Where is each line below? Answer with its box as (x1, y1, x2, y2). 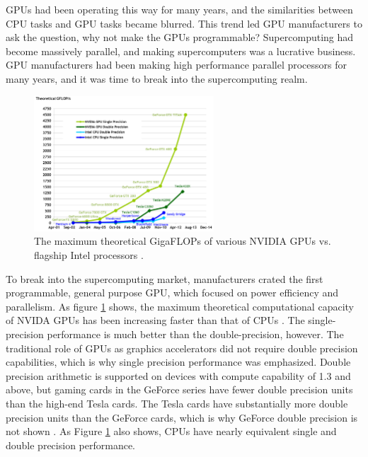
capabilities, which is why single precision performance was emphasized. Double (6, 354, 351, 369)
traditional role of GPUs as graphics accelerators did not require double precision (6, 340, 358, 355)
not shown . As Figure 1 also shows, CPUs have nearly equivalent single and (6, 424, 337, 439)
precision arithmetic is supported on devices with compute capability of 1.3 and (6, 368, 351, 383)
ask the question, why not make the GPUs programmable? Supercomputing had (6, 30, 354, 45)
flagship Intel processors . (34, 248, 144, 262)
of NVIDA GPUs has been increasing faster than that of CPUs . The (6, 313, 305, 328)
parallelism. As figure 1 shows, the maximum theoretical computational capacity (6, 299, 354, 313)
